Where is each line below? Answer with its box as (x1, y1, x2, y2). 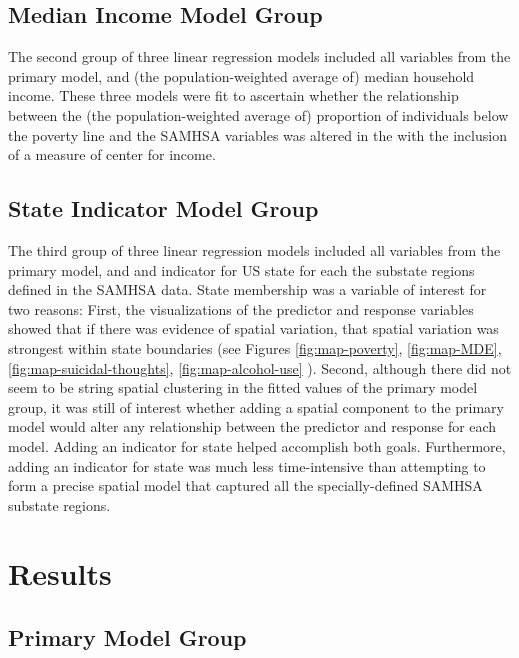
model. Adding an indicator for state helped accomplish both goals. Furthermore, (8, 435, 506, 456)
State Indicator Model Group (8, 193, 319, 224)
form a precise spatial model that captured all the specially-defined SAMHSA (8, 475, 483, 496)
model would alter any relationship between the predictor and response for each (8, 416, 497, 437)
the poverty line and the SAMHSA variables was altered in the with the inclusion (8, 124, 507, 145)
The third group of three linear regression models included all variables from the (8, 239, 501, 260)
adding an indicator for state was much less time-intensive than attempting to (8, 455, 486, 476)
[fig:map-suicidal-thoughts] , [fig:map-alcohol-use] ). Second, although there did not (8, 357, 512, 378)
